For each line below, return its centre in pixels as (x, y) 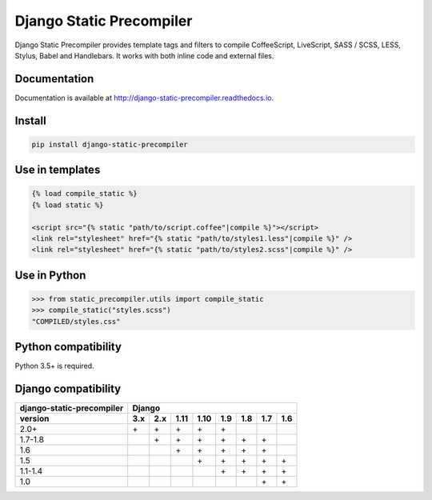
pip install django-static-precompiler (110, 144)
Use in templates (58, 170)
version (34, 418)
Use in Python (50, 275)
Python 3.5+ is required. (55, 366)
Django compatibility (68, 389)
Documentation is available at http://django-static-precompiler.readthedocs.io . (144, 98)
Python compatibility (68, 347)
